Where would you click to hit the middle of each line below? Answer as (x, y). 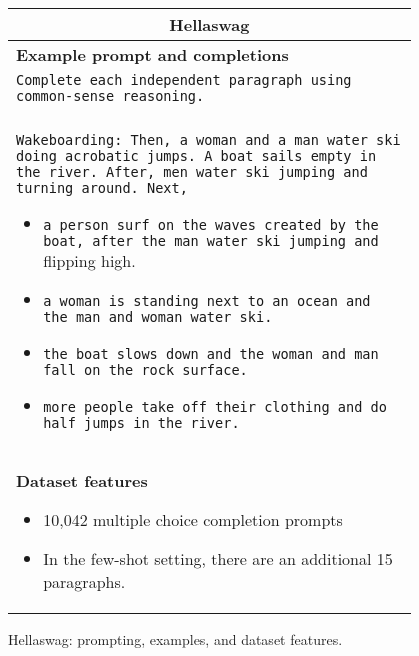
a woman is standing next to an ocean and (207, 301)
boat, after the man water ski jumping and (211, 241)
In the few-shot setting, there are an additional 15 (218, 558)
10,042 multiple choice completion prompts (193, 519)
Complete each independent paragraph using (184, 80)
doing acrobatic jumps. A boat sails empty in (196, 156)
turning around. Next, (102, 188)
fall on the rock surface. (145, 370)
